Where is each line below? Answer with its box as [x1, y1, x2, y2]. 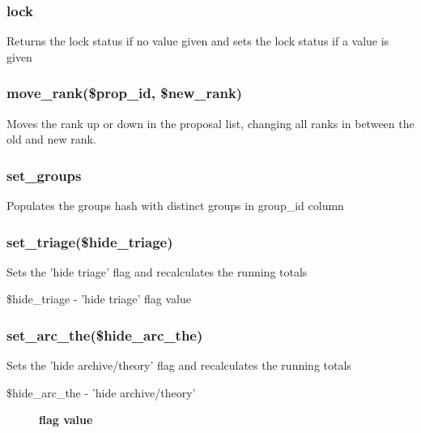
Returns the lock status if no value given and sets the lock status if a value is [6, 32, 389, 49]
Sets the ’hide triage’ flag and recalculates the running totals [6, 263, 308, 280]
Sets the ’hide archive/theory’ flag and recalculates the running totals [6, 357, 351, 374]
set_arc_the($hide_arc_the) [6, 324, 203, 345]
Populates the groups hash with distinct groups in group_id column [6, 197, 344, 214]
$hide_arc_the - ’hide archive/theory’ [6, 384, 196, 401]
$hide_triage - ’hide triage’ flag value [6, 290, 191, 307]
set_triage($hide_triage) [6, 231, 173, 251]
